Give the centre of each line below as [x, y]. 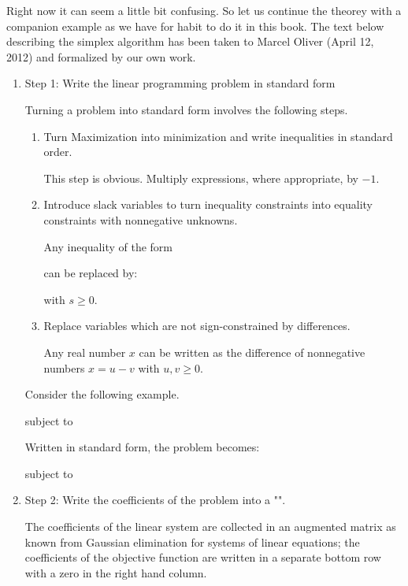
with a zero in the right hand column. [116, 572]
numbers [64, 367]
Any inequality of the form [108, 246]
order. [58, 152]
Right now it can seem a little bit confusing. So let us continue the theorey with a [204, 10]
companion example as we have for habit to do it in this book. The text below [195, 26]
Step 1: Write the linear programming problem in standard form [180, 83]
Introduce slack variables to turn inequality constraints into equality [208, 204]
